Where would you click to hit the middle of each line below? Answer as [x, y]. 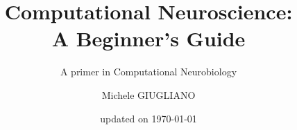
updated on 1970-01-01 [148, 118]
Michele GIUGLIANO [148, 94]
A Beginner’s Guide [148, 38]
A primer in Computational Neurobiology [148, 72]
